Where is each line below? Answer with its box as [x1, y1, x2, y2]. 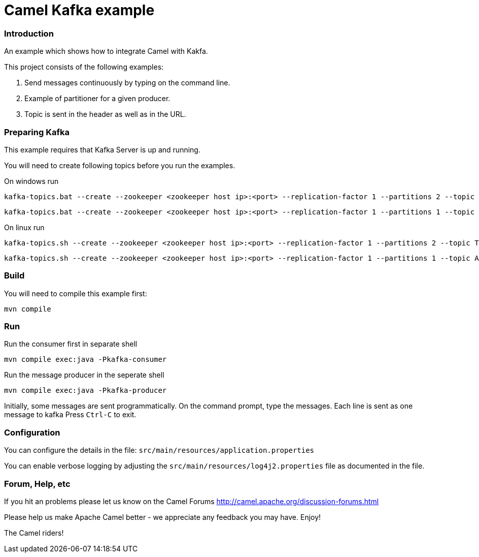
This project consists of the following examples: [4, 63, 164, 72]
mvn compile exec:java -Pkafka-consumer [4, 355, 167, 364]
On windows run [4, 176, 59, 185]
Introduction [4, 28, 54, 39]
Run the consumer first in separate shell [4, 339, 138, 349]
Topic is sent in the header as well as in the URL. [24, 110, 186, 119]
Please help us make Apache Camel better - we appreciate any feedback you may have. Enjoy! [4, 512, 321, 521]
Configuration [4, 427, 60, 438]
